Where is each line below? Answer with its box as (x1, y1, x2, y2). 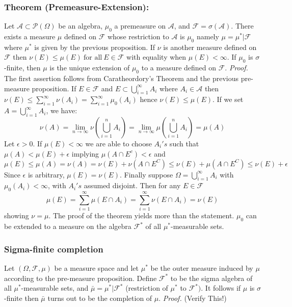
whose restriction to (107, 31, 169, 42)
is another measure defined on (163, 41, 257, 52)
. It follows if (201, 283, 241, 293)
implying (71, 148, 99, 159)
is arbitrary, (28, 169, 65, 180)
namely (196, 31, 219, 42)
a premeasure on (114, 20, 166, 31)
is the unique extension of (49, 62, 130, 73)
